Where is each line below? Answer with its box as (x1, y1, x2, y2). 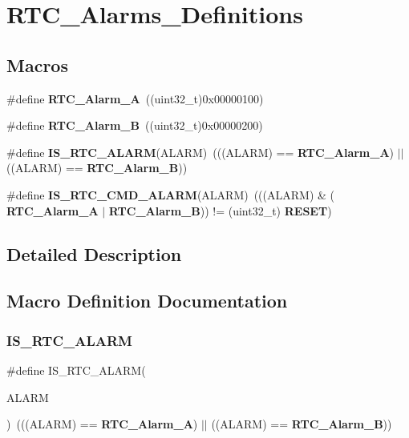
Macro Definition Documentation (6, 288, 288, 313)
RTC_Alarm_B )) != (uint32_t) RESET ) (108, 202, 332, 219)
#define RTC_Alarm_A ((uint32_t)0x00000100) (6, 90, 264, 106)
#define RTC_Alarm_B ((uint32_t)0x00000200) (6, 117, 263, 134)
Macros (6, 52, 68, 77)
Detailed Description (6, 241, 182, 266)
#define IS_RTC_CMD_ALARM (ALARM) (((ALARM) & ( (6, 186, 335, 203)
